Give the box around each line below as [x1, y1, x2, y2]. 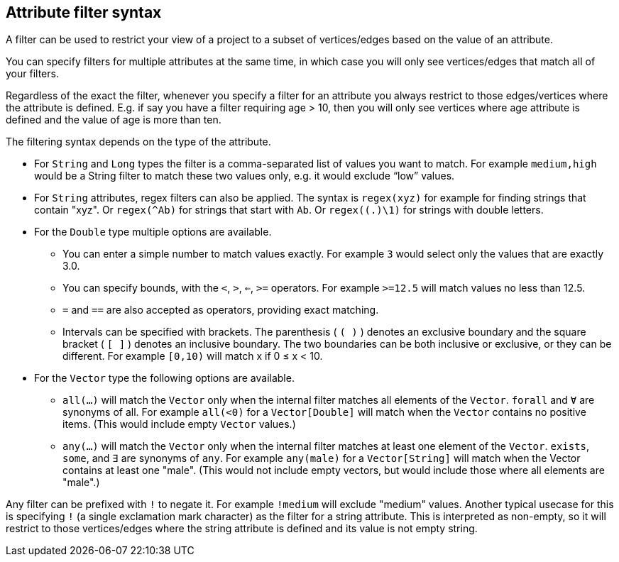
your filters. [6, 67, 59, 80]
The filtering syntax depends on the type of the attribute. [6, 136, 271, 148]
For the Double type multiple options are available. [34, 226, 272, 238]
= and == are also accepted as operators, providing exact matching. [62, 304, 379, 316]
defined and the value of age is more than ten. [6, 114, 221, 126]
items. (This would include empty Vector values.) [62, 418, 296, 431]
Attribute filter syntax [6, 4, 162, 21]
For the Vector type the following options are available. [34, 372, 295, 385]
